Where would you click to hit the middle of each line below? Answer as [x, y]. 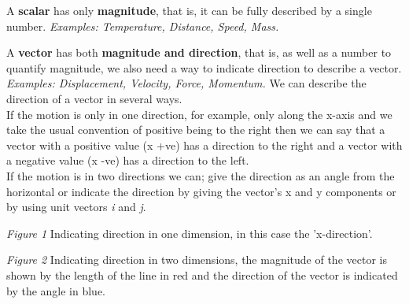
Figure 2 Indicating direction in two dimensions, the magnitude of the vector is [197, 260]
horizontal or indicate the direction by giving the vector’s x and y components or [201, 191]
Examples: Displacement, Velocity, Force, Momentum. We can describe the [186, 83]
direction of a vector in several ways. [94, 98]
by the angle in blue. [56, 290]
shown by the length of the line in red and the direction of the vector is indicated [202, 274]
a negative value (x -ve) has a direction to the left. [128, 160]
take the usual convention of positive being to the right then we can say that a [196, 130]
